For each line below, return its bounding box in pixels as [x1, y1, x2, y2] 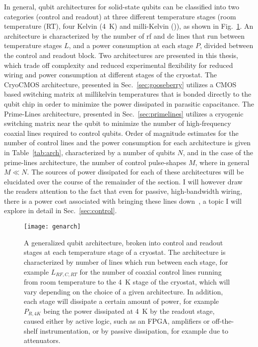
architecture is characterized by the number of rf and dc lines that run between [4, 30, 245, 41]
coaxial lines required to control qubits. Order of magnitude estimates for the [4, 127, 239, 138]
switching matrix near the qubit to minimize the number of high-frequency [4, 118, 231, 128]
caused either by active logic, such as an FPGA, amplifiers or [24, 316, 210, 326]
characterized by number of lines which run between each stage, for [24, 256, 228, 267]
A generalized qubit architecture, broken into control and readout [24, 237, 223, 247]
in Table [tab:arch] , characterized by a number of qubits [4, 147, 175, 157]
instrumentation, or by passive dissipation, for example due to [40, 325, 229, 336]
